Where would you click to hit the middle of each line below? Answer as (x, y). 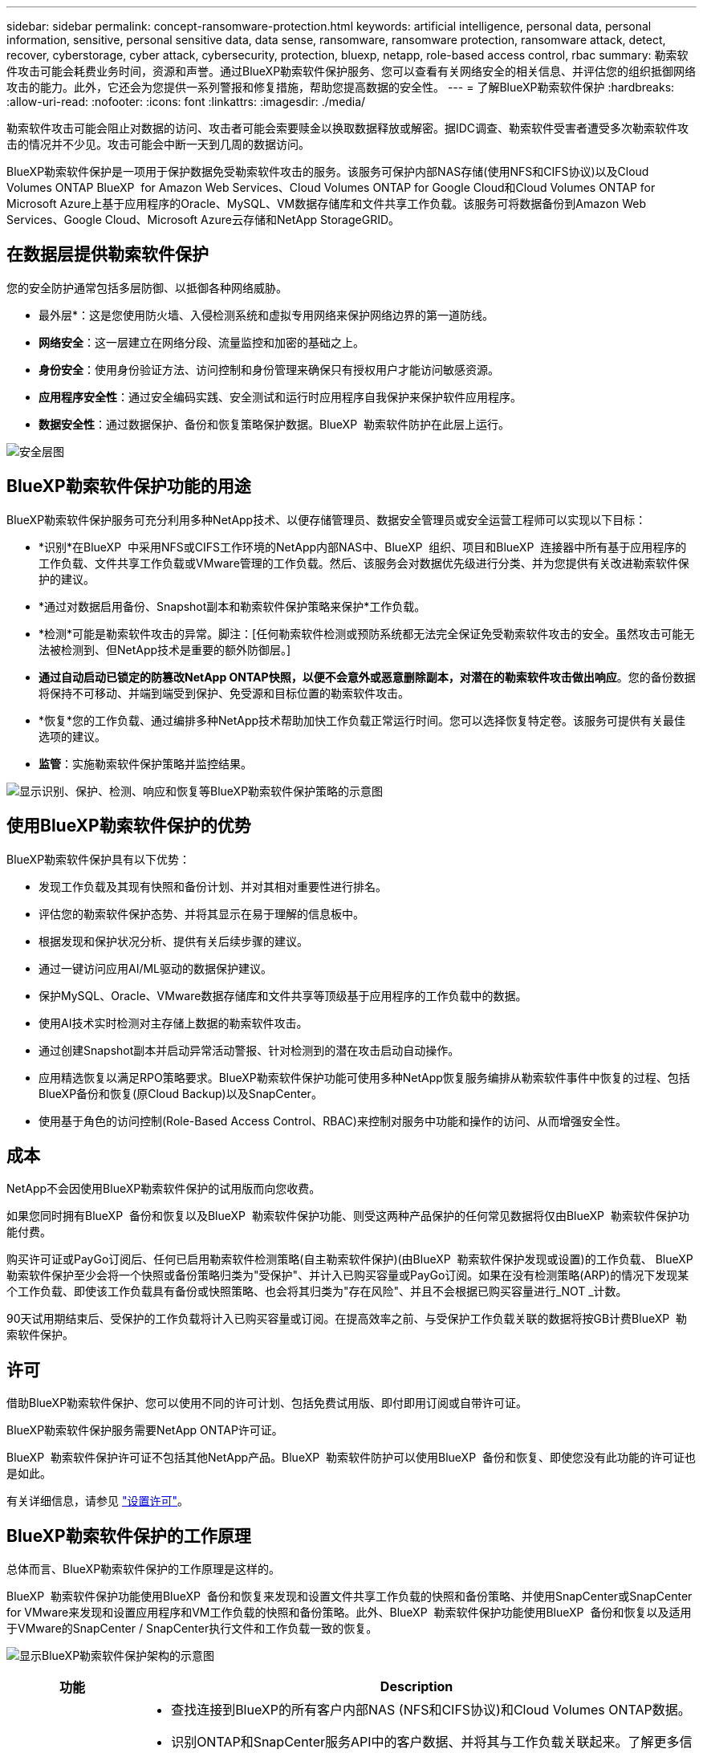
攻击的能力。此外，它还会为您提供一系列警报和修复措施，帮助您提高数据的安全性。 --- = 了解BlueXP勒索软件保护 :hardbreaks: (341, 87)
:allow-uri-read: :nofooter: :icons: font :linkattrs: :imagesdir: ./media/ (186, 102)
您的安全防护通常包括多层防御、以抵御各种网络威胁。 (147, 287)
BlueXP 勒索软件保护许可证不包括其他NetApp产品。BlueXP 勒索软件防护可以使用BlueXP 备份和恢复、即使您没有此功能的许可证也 (351, 1458)
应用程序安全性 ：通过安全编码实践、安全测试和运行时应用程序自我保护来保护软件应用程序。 (280, 397)
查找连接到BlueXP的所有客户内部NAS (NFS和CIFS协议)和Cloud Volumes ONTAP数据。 (431, 1710)
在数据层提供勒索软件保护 (108, 254)
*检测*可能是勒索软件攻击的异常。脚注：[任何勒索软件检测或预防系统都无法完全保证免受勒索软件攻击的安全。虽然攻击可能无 (367, 633)
